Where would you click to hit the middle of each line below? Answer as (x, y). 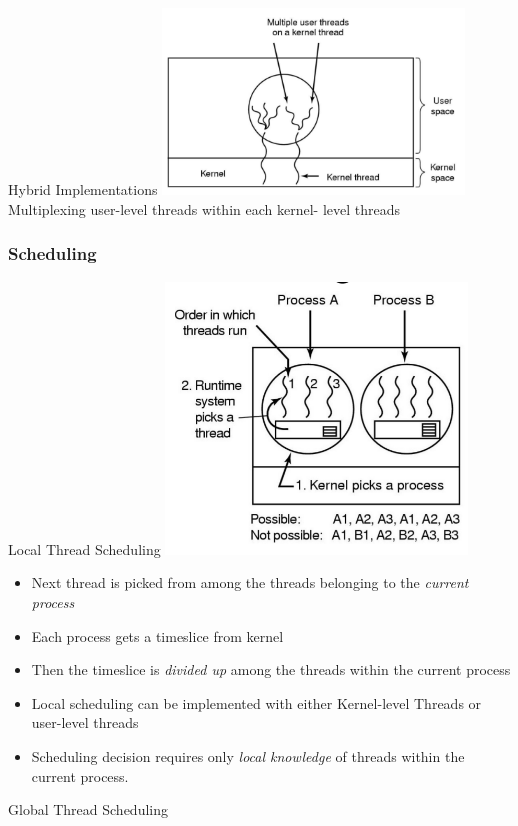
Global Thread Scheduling (88, 809)
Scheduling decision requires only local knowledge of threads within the (248, 755)
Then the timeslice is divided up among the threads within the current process (271, 669)
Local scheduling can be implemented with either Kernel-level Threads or (256, 702)
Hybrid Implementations (83, 189)
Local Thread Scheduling (84, 548)
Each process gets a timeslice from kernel (157, 635)
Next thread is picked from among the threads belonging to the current (250, 582)
